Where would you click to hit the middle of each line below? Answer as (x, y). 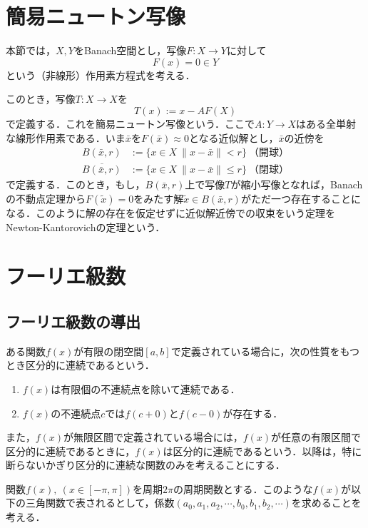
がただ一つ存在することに (301, 198)
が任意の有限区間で (316, 437)
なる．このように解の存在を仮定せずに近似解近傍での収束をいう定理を (170, 212)
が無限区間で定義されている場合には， (153, 437)
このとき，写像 (41, 99)
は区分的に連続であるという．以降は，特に (262, 451)
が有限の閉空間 (109, 351)
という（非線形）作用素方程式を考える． (101, 75)
